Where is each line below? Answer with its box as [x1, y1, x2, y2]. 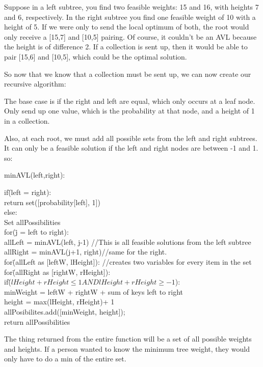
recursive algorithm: [4, 78, 66, 89]
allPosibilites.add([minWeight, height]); [4, 306, 125, 317]
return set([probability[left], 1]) [4, 196, 100, 207]
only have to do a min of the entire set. [4, 353, 126, 364]
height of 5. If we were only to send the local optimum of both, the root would [4, 21, 249, 32]
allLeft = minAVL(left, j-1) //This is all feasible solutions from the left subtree [4, 236, 251, 247]
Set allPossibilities [4, 216, 61, 227]
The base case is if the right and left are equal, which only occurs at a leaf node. [4, 95, 255, 106]
